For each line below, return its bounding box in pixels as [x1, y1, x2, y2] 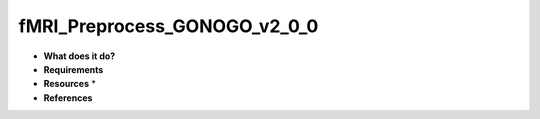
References [43, 91, 93, 104]
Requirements [43, 63, 104, 75]
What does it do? [43, 50, 116, 62]
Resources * [43, 78, 97, 90]
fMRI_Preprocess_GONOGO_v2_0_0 [18, 15, 319, 37]
